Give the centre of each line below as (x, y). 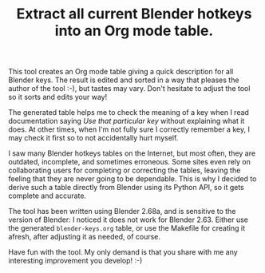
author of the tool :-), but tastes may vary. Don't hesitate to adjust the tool (129, 89)
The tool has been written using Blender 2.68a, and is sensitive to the (122, 212)
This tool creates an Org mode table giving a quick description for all (121, 72)
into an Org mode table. (134, 31)
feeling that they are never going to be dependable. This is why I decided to (132, 179)
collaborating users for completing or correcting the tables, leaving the (125, 170)
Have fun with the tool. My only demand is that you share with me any (123, 252)
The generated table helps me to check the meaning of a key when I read (129, 113)
